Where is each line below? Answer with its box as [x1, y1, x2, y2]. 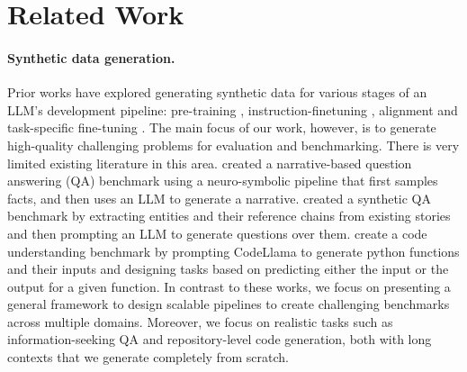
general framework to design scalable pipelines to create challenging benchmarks [7, 295, 450, 313]
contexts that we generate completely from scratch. [7, 348, 289, 367]
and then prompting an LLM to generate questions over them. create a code [7, 223, 427, 242]
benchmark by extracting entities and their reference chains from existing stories [7, 206, 451, 225]
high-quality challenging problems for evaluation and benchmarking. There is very [7, 135, 460, 154]
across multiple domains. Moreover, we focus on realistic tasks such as [7, 312, 393, 331]
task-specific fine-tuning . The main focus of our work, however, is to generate [7, 118, 436, 137]
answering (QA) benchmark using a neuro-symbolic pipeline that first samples [7, 171, 438, 190]
